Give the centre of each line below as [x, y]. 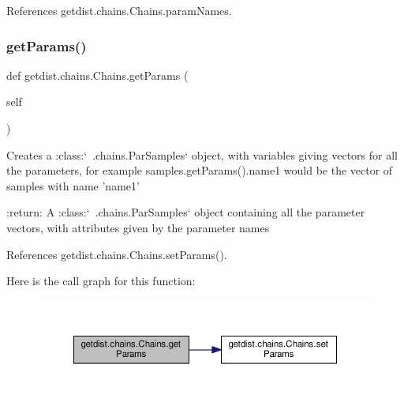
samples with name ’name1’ [73, 185]
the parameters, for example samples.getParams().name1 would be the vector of [200, 170]
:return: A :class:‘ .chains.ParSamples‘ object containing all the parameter [186, 212]
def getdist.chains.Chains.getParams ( [97, 75]
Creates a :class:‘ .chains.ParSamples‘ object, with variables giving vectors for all [202, 154]
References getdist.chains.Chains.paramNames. [119, 10]
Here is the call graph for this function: [101, 281]
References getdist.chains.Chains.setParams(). [117, 254]
